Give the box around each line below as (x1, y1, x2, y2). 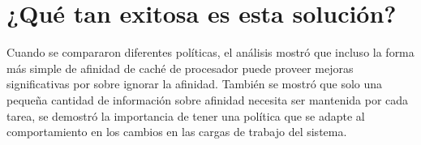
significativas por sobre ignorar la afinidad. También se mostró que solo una (6, 75, 383, 92)
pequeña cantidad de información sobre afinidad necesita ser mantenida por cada (6, 91, 409, 108)
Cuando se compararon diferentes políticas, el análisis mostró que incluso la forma (6, 44, 415, 61)
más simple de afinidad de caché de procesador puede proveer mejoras (6, 59, 354, 76)
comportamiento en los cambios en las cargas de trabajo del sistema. (6, 123, 347, 140)
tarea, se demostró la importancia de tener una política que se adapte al (6, 107, 365, 124)
